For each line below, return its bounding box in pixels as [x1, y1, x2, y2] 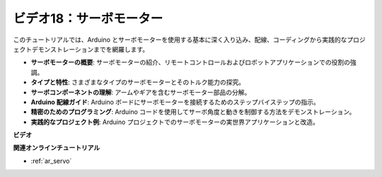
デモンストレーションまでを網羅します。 [31, 45, 149, 53]
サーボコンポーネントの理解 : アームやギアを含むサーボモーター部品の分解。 [30, 88, 251, 96]
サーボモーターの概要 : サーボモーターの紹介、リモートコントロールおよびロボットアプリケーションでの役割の [30, 58, 350, 67]
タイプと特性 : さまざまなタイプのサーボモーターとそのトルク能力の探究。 [30, 78, 245, 86]
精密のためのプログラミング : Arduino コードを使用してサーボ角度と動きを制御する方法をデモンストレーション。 [30, 108, 356, 116]
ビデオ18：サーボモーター [13, 11, 163, 26]
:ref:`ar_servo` [30, 156, 72, 165]
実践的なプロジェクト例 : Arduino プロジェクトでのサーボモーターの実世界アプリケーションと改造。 [30, 118, 320, 126]
